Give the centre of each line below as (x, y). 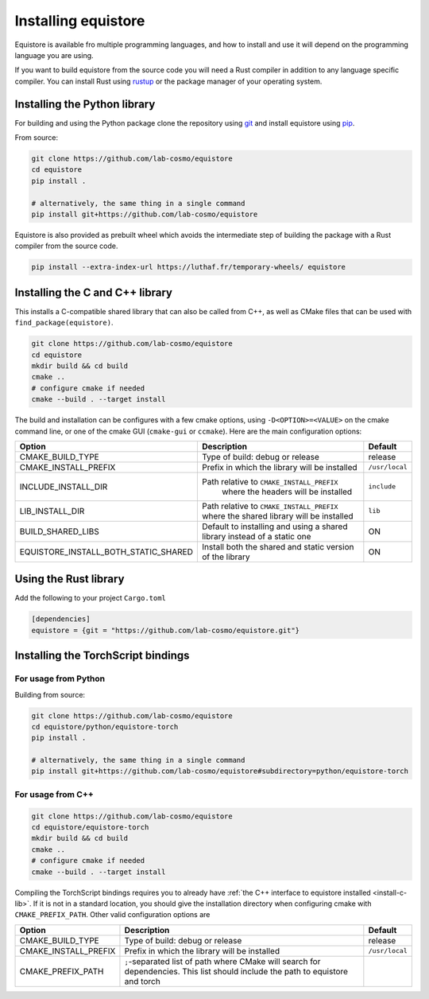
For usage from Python (60, 678)
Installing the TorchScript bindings (102, 656)
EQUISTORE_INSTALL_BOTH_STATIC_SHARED (106, 551)
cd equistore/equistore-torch (90, 828)
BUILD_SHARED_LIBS (59, 531)
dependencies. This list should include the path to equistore (236, 971)
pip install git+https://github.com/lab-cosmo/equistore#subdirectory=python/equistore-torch (220, 771)
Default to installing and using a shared (274, 527)
